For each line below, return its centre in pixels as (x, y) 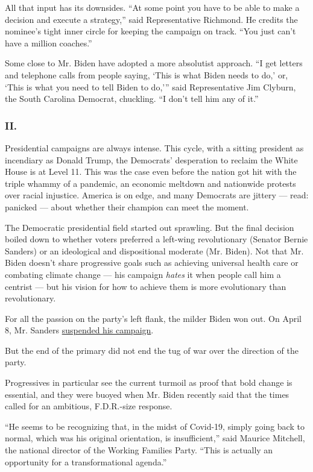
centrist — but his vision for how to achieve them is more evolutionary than (146, 286)
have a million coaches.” (49, 42)
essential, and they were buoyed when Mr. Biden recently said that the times (147, 394)
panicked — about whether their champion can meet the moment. (127, 206)
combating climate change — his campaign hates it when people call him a (143, 274)
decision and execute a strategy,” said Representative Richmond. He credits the (151, 19)
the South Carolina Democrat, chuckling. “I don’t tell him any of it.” (132, 99)
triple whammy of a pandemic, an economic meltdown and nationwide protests (150, 183)
